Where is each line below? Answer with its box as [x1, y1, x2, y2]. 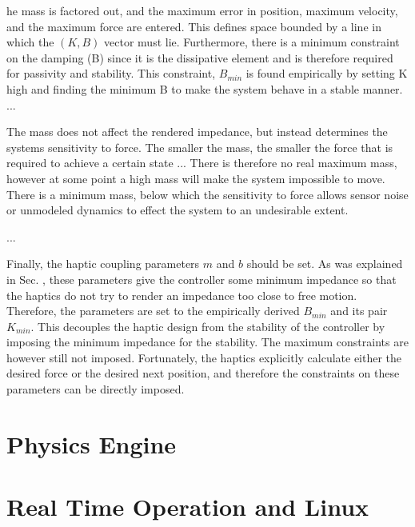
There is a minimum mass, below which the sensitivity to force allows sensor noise [6, 186, 409, 202]
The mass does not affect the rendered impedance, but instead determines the [6, 123, 388, 140]
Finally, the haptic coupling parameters [6, 255, 200, 272]
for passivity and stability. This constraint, [6, 65, 216, 82]
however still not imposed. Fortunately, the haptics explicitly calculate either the [6, 349, 402, 365]
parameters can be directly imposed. [6, 381, 185, 397]
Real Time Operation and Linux [6, 490, 369, 523]
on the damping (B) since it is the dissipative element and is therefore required [6, 49, 393, 66]
